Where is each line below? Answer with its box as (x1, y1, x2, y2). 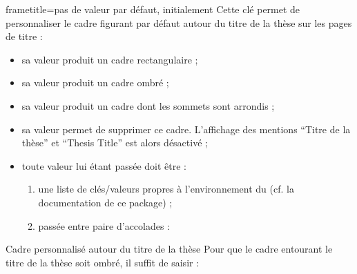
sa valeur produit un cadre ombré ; (21, 75, 169, 90)
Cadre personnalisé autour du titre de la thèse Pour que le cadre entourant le (6, 242, 333, 256)
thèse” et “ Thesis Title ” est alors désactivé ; (21, 135, 208, 150)
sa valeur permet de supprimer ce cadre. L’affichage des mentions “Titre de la (21, 121, 351, 136)
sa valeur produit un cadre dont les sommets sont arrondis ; (21, 98, 275, 112)
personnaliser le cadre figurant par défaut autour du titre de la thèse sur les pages (6, 15, 352, 30)
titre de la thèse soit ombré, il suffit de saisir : (6, 255, 200, 269)
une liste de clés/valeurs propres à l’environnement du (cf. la (38, 182, 294, 196)
